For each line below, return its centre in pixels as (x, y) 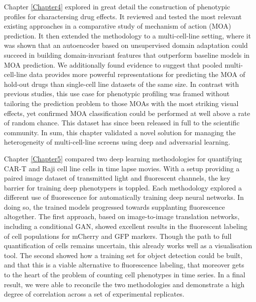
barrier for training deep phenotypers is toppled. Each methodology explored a (123, 187)
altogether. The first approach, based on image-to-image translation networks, (122, 216)
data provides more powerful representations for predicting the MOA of (137, 74)
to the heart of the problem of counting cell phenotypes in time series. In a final (125, 275)
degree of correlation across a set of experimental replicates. (94, 294)
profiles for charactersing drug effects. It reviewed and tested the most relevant (123, 16)
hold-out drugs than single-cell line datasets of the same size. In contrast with (122, 84)
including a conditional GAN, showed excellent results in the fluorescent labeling (126, 226)
